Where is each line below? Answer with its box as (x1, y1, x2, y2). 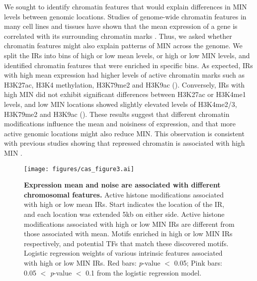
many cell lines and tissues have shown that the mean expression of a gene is (4, 21, 238, 31)
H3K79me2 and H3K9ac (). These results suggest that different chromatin (4, 108, 230, 119)
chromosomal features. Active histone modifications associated (24, 189, 224, 199)
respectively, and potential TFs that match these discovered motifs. (24, 238, 229, 248)
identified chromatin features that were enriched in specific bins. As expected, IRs (4, 60, 253, 70)
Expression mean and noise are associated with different (24, 180, 221, 190)
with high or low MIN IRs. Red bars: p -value (24, 257, 161, 268)
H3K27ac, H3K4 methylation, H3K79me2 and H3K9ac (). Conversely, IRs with (4, 79, 245, 90)
